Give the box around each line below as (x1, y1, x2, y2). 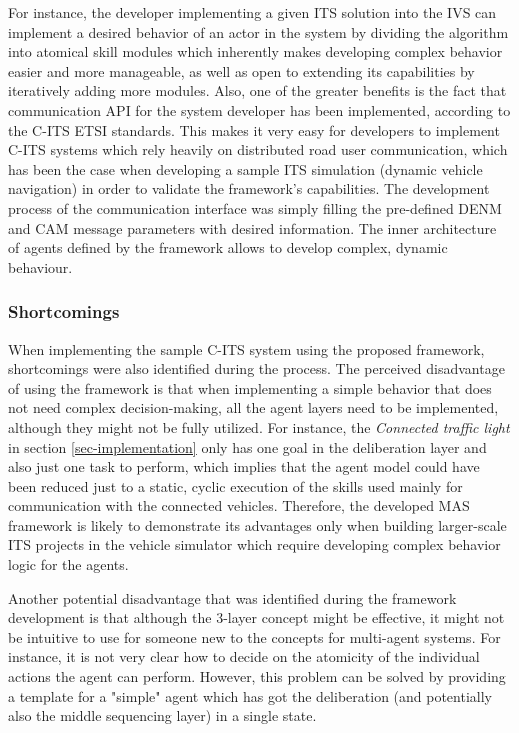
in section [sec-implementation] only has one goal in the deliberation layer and (8, 436, 487, 457)
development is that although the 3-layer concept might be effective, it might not (8, 607, 505, 628)
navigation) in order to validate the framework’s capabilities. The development (8, 178, 490, 199)
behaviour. (8, 256, 73, 277)
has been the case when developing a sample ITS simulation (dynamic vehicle (8, 158, 483, 179)
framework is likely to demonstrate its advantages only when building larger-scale (8, 514, 507, 535)
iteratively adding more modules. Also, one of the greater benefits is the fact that (8, 80, 507, 101)
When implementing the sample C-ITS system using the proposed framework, (8, 338, 485, 359)
